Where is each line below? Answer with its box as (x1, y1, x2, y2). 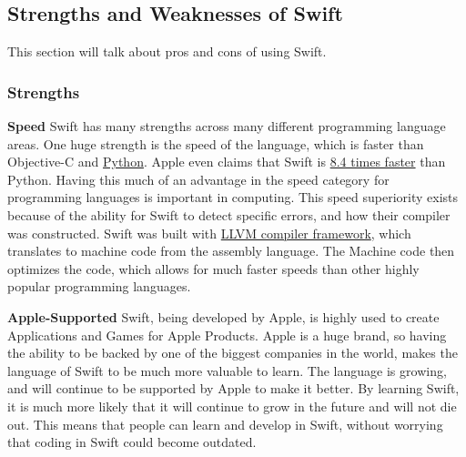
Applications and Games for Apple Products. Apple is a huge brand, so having (7, 325, 447, 344)
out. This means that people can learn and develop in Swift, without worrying (7, 414, 443, 433)
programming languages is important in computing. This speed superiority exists (7, 188, 459, 207)
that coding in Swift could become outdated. (7, 432, 257, 452)
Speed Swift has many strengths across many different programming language (7, 117, 446, 136)
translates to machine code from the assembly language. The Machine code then (7, 241, 455, 260)
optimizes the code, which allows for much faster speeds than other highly (7, 259, 420, 278)
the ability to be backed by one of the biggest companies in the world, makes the (7, 343, 458, 362)
